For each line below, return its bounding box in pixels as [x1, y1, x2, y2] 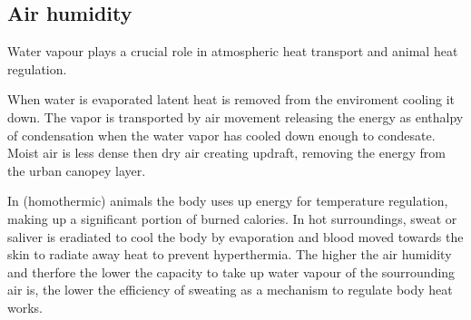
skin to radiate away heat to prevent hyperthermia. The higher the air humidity [7, 245, 452, 264]
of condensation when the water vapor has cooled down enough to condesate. [7, 125, 436, 144]
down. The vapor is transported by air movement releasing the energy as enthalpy [7, 107, 464, 126]
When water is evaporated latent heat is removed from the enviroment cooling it [7, 90, 456, 109]
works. [7, 297, 44, 316]
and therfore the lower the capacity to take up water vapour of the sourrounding [7, 262, 456, 281]
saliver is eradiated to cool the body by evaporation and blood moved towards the [7, 227, 464, 246]
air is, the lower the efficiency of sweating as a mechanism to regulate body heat [7, 280, 453, 299]
